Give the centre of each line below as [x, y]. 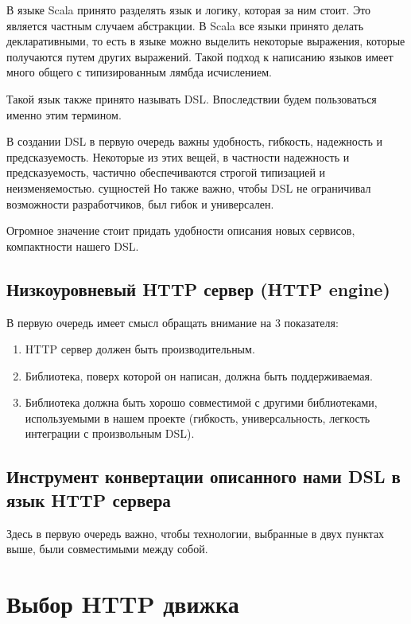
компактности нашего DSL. [73, 246]
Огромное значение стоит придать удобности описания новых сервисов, [181, 230]
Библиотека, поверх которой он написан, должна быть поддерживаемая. [199, 375]
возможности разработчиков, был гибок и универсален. [140, 203]
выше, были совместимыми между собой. [107, 549]
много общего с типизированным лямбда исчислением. [140, 72]
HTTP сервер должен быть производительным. [140, 349]
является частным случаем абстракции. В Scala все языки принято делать [185, 25]
